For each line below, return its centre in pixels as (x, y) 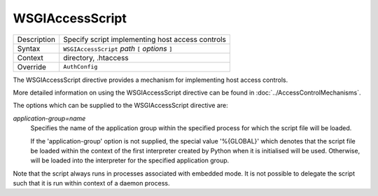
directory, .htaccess (96, 57)
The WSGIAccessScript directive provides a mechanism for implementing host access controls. (150, 80)
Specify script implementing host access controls (145, 39)
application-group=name (49, 118)
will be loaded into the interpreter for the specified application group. (130, 160)
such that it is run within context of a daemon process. (91, 183)
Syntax (29, 48)
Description (36, 39)
